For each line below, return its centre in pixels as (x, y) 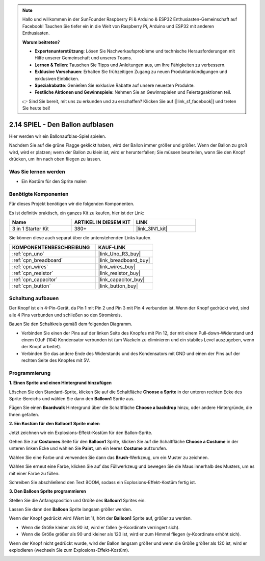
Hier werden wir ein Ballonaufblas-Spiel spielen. (58, 136)
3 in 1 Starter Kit (30, 229)
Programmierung (30, 373)
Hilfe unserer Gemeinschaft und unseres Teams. (83, 58)
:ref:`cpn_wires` (30, 266)
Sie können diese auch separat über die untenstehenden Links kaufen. (80, 238)
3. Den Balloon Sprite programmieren (48, 491)
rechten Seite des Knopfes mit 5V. (56, 360)
